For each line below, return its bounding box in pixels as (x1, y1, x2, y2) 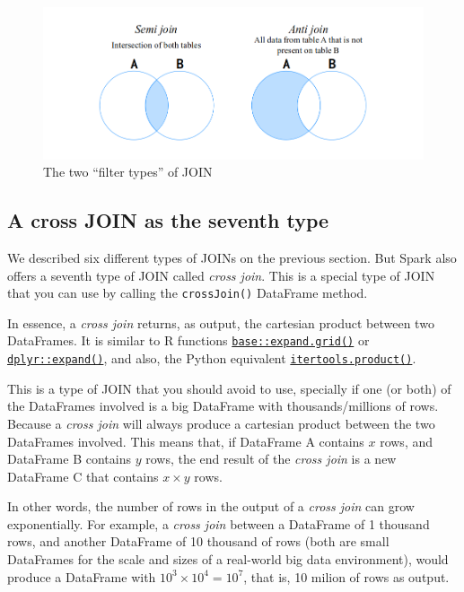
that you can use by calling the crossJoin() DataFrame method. (7, 283, 368, 302)
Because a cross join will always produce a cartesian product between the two (7, 414, 435, 432)
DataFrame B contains (7, 449, 131, 468)
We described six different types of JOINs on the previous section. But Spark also (7, 248, 457, 266)
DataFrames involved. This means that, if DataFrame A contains (7, 431, 364, 450)
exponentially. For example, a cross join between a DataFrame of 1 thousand (7, 514, 430, 533)
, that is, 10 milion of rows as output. (243, 567, 450, 586)
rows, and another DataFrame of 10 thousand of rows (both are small (7, 532, 390, 551)
